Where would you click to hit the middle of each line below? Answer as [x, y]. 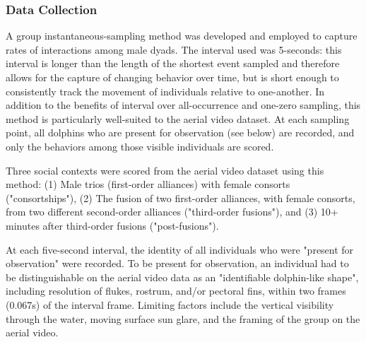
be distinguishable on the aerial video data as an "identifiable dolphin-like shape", [182, 277]
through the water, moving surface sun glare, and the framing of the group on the [183, 318]
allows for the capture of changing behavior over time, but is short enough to [172, 77]
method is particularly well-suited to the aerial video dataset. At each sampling [178, 118]
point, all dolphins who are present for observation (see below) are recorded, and [180, 132]
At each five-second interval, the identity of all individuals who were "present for [180, 249]
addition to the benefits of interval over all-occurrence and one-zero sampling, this [183, 105]
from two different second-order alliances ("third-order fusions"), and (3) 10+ [172, 212]
